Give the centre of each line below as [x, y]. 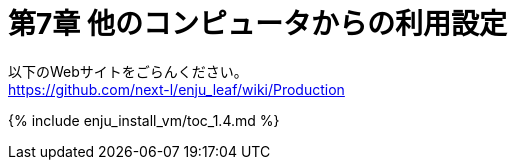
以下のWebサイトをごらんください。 [128, 71]
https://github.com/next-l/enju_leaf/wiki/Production [176, 89]
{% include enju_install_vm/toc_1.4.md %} [144, 120]
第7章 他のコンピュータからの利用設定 [257, 24]
